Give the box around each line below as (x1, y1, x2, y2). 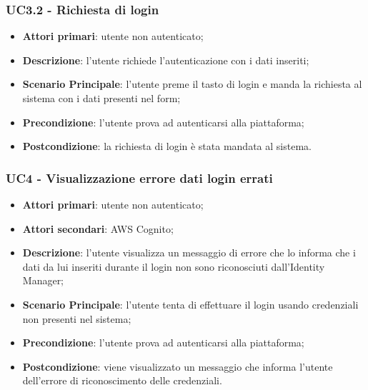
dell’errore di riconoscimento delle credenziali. (22, 373, 222, 388)
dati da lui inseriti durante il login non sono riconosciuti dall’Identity (22, 259, 325, 274)
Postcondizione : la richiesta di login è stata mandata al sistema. (22, 139, 312, 154)
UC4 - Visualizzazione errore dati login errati (6, 169, 273, 186)
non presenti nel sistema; (22, 311, 131, 326)
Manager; (22, 273, 64, 288)
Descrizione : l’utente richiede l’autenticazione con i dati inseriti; (22, 52, 309, 67)
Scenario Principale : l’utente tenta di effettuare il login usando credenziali (22, 296, 359, 311)
